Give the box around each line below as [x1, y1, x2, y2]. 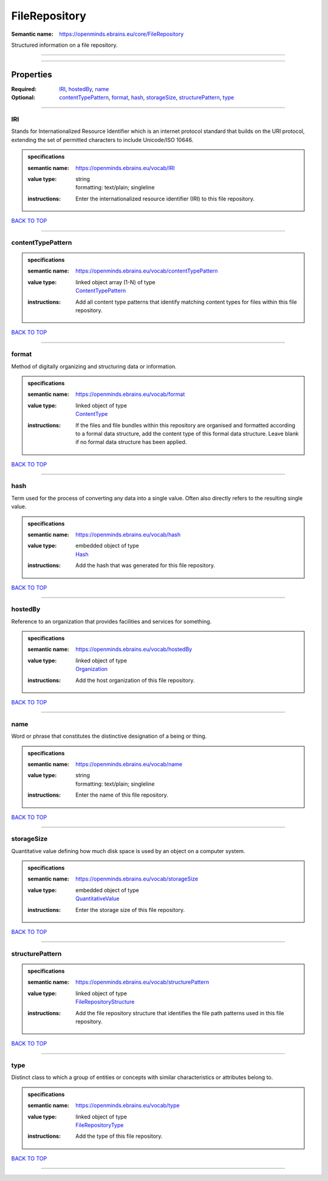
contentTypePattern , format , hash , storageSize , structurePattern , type [59, 94, 234, 101]
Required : [11, 85, 36, 92]
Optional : [11, 94, 36, 101]
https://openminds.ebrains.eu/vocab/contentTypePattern [75, 267, 218, 274]
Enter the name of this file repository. [75, 791, 168, 798]
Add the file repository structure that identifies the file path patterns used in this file [75, 1009, 284, 1016]
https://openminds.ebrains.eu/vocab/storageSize [75, 875, 199, 883]
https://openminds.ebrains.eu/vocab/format [75, 390, 185, 398]
